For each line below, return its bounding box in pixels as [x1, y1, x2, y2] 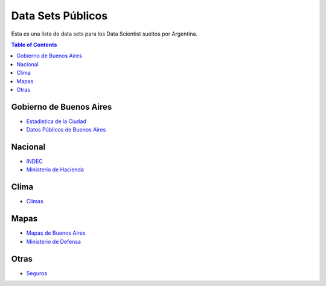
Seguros [26, 269, 48, 277]
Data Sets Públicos [11, 9, 108, 22]
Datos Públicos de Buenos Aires [26, 126, 106, 133]
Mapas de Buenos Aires [26, 229, 86, 237]
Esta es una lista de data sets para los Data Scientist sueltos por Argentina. [11, 30, 198, 37]
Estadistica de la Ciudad [26, 118, 87, 125]
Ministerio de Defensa [26, 238, 81, 245]
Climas [26, 198, 43, 205]
